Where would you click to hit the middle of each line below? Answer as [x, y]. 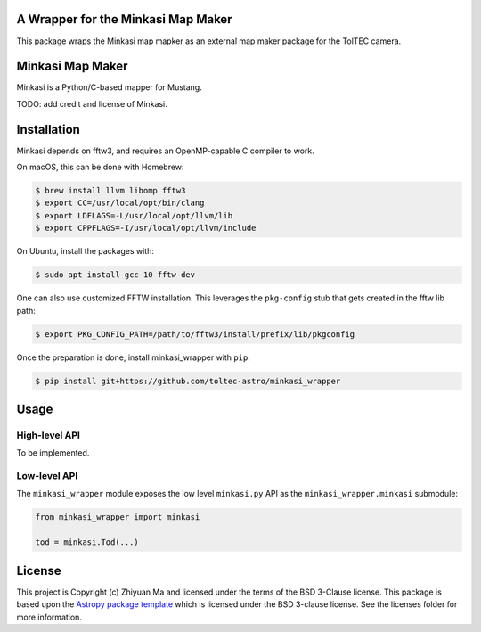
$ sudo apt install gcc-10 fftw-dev [115, 275]
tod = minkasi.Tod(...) [87, 542]
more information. [49, 617]
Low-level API [47, 476]
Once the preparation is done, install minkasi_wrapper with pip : [134, 357]
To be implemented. [53, 453]
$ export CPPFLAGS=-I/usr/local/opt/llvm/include [146, 228]
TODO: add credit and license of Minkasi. [92, 103]
